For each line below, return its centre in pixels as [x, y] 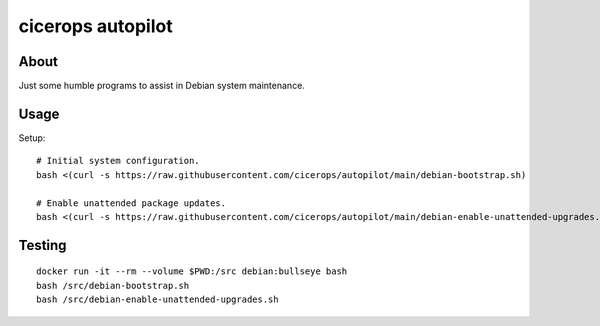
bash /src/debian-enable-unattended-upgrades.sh [157, 299]
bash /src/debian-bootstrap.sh [113, 285]
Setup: [32, 137]
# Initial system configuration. [118, 161]
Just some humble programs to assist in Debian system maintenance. [161, 86]
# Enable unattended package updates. [131, 203]
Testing [42, 245]
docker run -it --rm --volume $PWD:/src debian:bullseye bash [192, 271]
